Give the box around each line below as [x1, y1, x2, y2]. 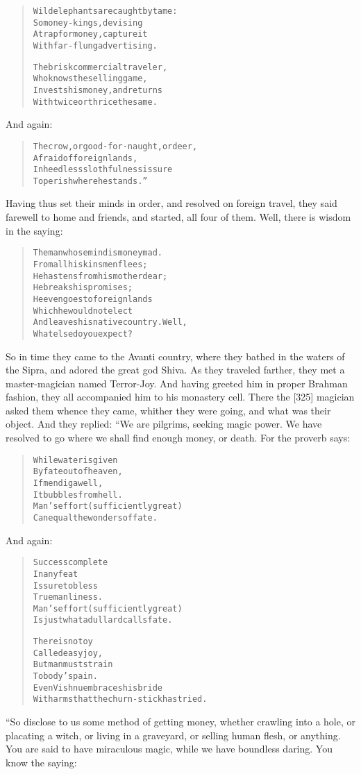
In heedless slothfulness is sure [33, 165, 173, 175]
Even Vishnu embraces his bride [33, 682, 162, 693]
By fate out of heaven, [33, 466, 123, 477]
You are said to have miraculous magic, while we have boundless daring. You [6, 741, 333, 756]
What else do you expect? [33, 328, 133, 339]
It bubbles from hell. [33, 489, 123, 500]
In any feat [33, 569, 78, 579]
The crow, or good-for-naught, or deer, [33, 141, 198, 151]
